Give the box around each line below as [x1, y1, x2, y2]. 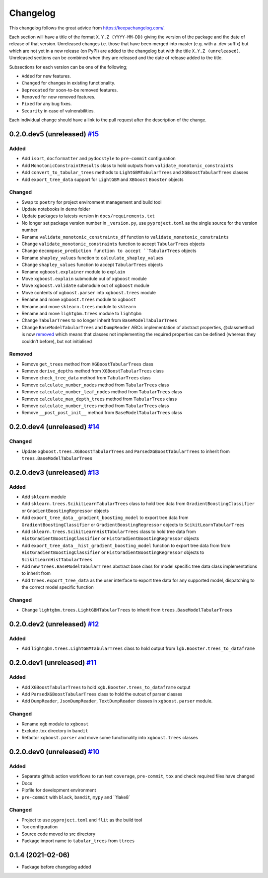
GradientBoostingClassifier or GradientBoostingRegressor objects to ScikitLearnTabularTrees [21, 522, 245, 527]
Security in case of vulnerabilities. [21, 107, 95, 114]
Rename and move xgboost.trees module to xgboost [21, 296, 136, 303]
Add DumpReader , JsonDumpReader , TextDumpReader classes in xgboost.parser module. [21, 698, 213, 704]
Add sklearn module [21, 494, 67, 500]
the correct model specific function [21, 584, 94, 590]
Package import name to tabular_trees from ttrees [21, 838, 135, 844]
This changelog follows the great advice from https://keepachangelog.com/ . [9, 25, 165, 31]
